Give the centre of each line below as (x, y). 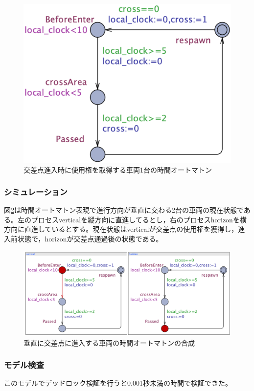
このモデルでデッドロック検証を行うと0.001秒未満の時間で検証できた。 (118, 383)
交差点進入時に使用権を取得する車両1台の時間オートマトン (118, 170)
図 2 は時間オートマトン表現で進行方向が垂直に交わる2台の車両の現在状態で (124, 210)
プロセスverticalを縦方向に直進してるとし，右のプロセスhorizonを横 (139, 219)
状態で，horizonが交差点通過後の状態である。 (90, 239)
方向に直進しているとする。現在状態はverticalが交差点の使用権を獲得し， (121, 229)
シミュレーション (36, 191)
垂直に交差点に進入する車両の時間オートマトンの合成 (109, 343)
